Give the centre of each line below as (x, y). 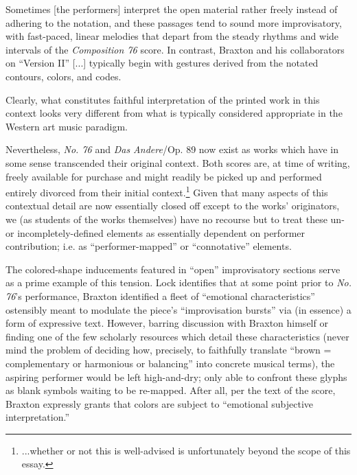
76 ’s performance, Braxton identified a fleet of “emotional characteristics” (160, 296)
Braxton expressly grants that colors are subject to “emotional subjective (160, 403)
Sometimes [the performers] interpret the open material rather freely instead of (172, 9)
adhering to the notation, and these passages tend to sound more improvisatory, (174, 22)
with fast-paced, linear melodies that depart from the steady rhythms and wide (172, 36)
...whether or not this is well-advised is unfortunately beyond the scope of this (186, 450)
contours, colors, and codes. (64, 76)
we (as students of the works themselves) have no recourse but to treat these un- (175, 219)
